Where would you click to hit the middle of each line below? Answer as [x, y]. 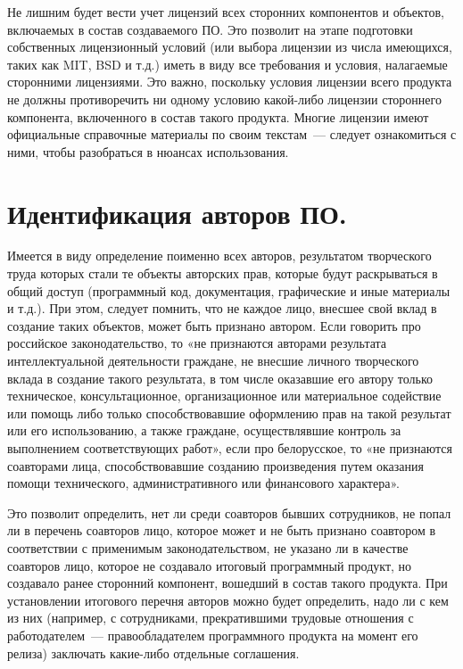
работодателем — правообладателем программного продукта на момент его [213, 635]
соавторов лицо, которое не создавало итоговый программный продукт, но [210, 565]
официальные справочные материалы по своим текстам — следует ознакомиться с [232, 134]
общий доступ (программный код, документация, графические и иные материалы [229, 290]
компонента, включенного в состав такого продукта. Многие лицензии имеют [218, 116]
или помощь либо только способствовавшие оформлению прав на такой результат [229, 413]
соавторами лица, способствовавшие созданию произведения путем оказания [215, 465]
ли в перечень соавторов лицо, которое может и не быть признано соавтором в [222, 530]
